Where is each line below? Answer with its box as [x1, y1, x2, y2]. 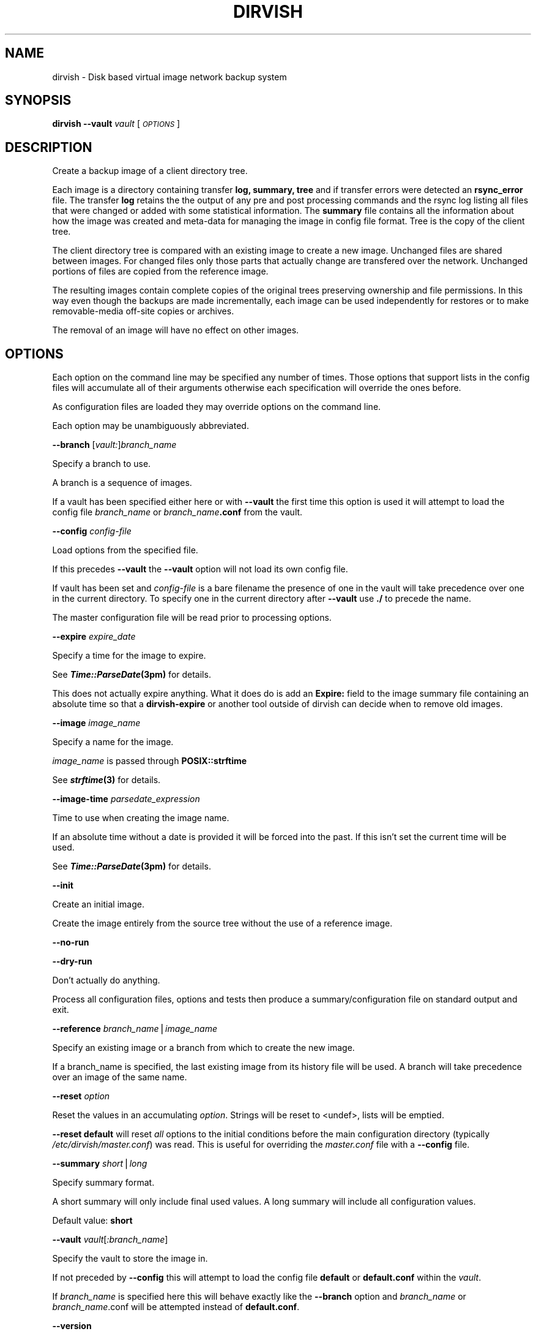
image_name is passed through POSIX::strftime [52, 756, 247, 767]
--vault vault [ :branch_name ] [52, 1234, 168, 1245]
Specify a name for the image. [52, 737, 174, 748]
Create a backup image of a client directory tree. [52, 165, 248, 176]
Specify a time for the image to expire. [52, 650, 206, 661]
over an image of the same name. [52, 1072, 187, 1083]
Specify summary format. [52, 1177, 155, 1188]
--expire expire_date [52, 631, 136, 642]
